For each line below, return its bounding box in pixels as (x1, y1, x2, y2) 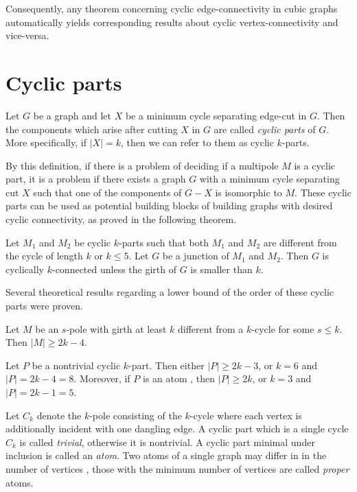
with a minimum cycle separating (199, 172, 340, 186)
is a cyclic (294, 158, 335, 172)
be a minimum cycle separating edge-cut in (125, 108, 307, 122)
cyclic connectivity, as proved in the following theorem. (5, 212, 237, 226)
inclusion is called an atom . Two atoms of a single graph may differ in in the (5, 448, 327, 462)
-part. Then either (128, 358, 205, 372)
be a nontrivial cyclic (32, 358, 121, 372)
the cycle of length (5, 248, 83, 263)
